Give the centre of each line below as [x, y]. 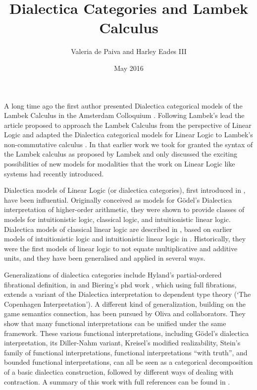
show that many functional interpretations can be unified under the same [115, 323]
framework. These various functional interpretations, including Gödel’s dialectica [127, 333]
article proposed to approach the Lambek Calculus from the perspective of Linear [128, 125]
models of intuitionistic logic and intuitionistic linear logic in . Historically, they [125, 239]
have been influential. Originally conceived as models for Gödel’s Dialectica [118, 199]
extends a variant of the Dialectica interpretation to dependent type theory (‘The [128, 294]
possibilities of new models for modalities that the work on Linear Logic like [120, 164]
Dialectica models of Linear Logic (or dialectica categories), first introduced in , [125, 190]
